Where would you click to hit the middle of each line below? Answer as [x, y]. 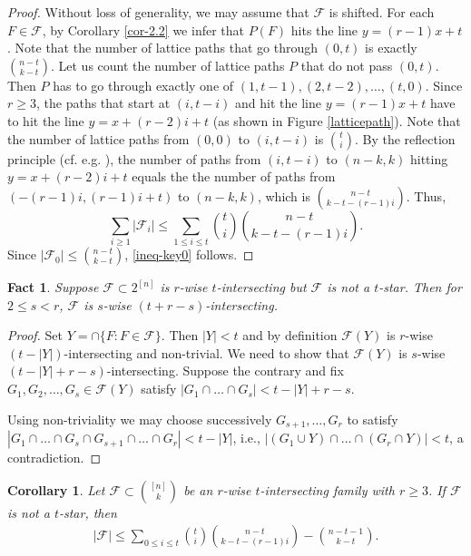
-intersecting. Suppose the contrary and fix [225, 371]
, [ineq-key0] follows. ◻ [189, 254]
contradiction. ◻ [54, 458]
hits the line [324, 29]
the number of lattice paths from [98, 138]
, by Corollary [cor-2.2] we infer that [143, 29]
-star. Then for [420, 287]
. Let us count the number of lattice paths [167, 65]
